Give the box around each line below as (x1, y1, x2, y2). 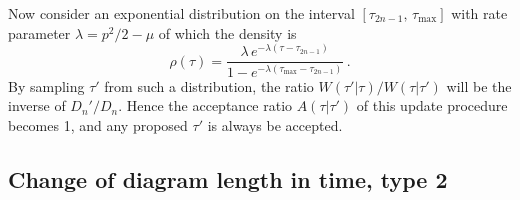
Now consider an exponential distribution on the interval (8, 3, 355, 23)
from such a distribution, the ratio (104, 75, 314, 96)
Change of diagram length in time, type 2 (8, 163, 448, 194)
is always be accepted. (207, 114, 343, 135)
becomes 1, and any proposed (8, 114, 188, 135)
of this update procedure (356, 95, 508, 116)
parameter (8, 22, 71, 43)
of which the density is (158, 22, 297, 43)
